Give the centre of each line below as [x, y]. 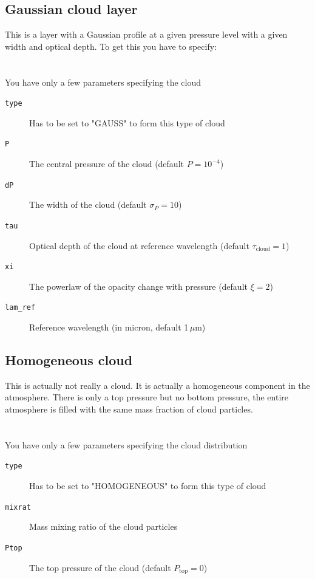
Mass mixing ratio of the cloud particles [103, 526]
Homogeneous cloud [69, 360]
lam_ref [20, 308]
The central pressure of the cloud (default [107, 164]
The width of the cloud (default [88, 204]
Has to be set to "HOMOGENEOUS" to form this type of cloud [148, 486]
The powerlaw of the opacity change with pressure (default [138, 286]
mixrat [18, 507]
